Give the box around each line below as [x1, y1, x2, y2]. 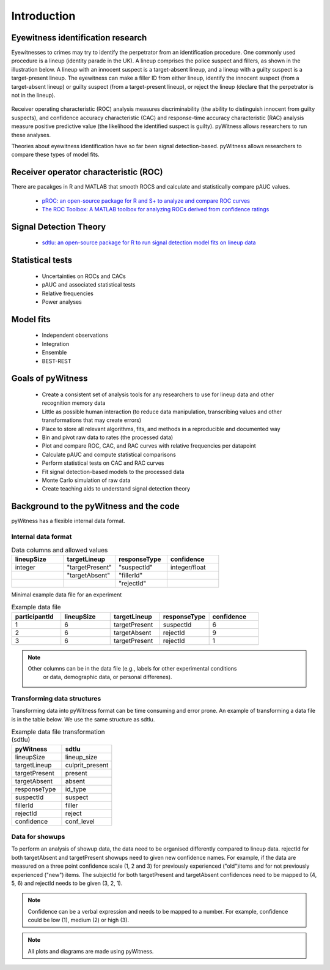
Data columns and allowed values [11, 546, 108, 554]
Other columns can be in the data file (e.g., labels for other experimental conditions [28, 664, 237, 672]
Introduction [11, 9, 76, 23]
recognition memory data [42, 399, 106, 407]
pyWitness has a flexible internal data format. [11, 517, 125, 525]
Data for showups [11, 832, 65, 841]
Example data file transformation [11, 727, 105, 736]
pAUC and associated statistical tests [42, 281, 136, 288]
